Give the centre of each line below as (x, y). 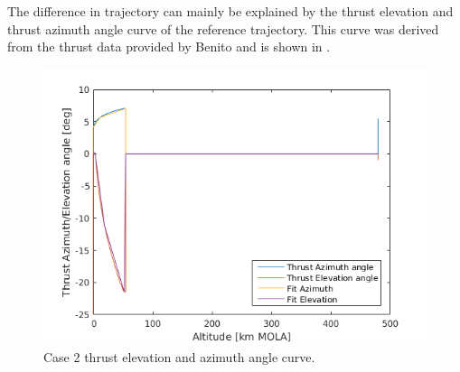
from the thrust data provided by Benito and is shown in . (169, 46)
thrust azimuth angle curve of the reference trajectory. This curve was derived (223, 28)
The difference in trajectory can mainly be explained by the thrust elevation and (230, 11)
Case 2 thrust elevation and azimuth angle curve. (179, 357)
